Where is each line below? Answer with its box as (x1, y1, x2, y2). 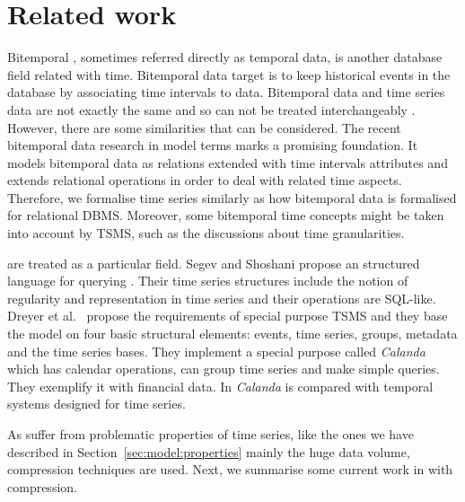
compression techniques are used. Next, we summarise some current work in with (7, 460, 453, 479)
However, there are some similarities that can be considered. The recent (7, 118, 401, 137)
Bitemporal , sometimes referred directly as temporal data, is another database (7, 48, 443, 66)
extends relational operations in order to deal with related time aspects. (7, 171, 402, 189)
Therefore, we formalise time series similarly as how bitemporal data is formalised (7, 188, 457, 207)
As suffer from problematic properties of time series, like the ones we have (7, 425, 414, 443)
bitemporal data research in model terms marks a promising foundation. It (7, 136, 418, 154)
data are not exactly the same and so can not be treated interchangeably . (7, 100, 416, 119)
